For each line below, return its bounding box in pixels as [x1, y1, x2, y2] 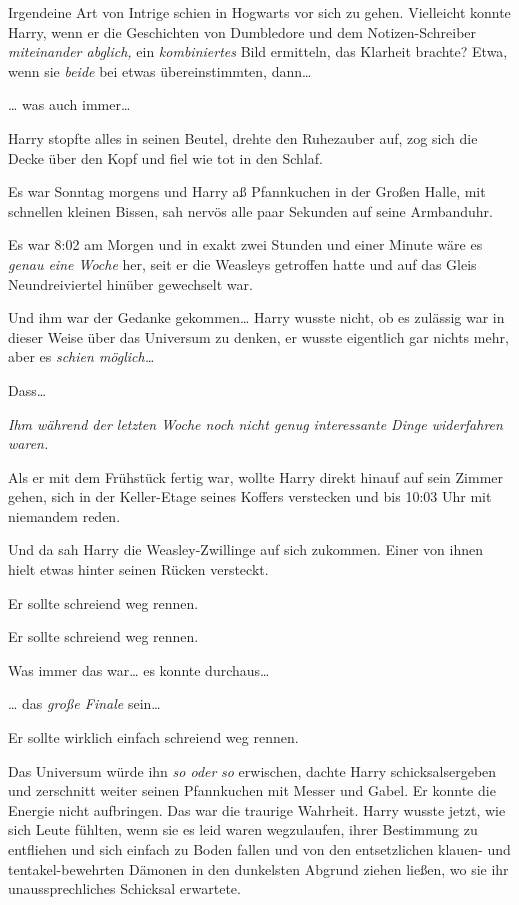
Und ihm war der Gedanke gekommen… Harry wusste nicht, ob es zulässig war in [8, 307, 505, 328]
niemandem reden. [8, 505, 121, 526]
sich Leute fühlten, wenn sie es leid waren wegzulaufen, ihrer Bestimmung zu [8, 819, 478, 840]
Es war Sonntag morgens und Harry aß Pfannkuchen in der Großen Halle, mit [8, 181, 486, 202]
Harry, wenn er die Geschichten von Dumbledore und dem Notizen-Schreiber [8, 21, 477, 42]
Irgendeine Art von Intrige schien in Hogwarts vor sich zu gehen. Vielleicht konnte [8, 2, 511, 22]
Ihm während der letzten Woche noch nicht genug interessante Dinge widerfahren [8, 413, 503, 434]
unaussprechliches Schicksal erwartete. [8, 878, 241, 899]
